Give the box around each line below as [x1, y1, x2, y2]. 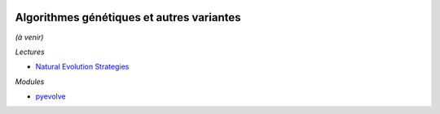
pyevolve [35, 91, 66, 101]
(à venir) [15, 32, 44, 42]
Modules [15, 77, 45, 87]
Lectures [15, 47, 45, 57]
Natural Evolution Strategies [35, 61, 130, 72]
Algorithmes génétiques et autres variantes [15, 11, 241, 24]
